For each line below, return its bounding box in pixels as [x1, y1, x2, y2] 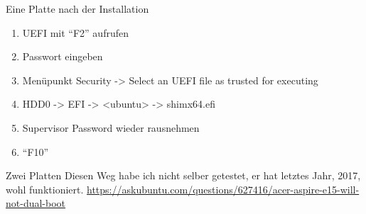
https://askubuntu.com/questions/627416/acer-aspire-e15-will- [87, 181, 360, 196]
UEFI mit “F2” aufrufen [22, 25, 129, 40]
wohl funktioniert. [6, 181, 84, 196]
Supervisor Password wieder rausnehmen [22, 120, 200, 135]
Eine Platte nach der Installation [6, 1, 149, 16]
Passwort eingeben [22, 49, 103, 64]
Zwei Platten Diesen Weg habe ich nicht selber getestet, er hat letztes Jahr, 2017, [6, 168, 361, 183]
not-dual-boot [6, 196, 66, 210]
